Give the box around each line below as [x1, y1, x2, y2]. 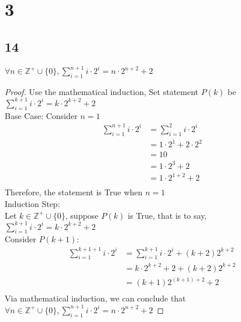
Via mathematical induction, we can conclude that [5, 292, 186, 304]
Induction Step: [5, 197, 60, 209]
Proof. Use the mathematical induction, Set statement [5, 85, 199, 97]
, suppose [65, 209, 99, 221]
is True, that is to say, [128, 209, 207, 221]
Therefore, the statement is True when [5, 186, 143, 198]
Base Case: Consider [5, 109, 78, 121]
